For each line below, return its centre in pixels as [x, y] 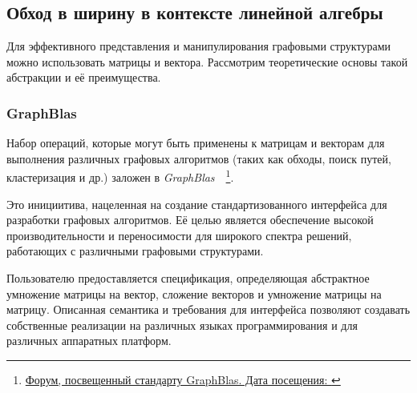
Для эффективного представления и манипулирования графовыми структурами [198, 46]
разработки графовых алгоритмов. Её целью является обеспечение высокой [190, 220]
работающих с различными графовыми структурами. [135, 251]
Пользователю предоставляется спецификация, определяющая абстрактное [188, 278]
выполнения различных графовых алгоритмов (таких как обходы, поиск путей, [199, 158]
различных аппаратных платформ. [89, 341]
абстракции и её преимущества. [84, 77]
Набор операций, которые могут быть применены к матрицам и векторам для [196, 143]
